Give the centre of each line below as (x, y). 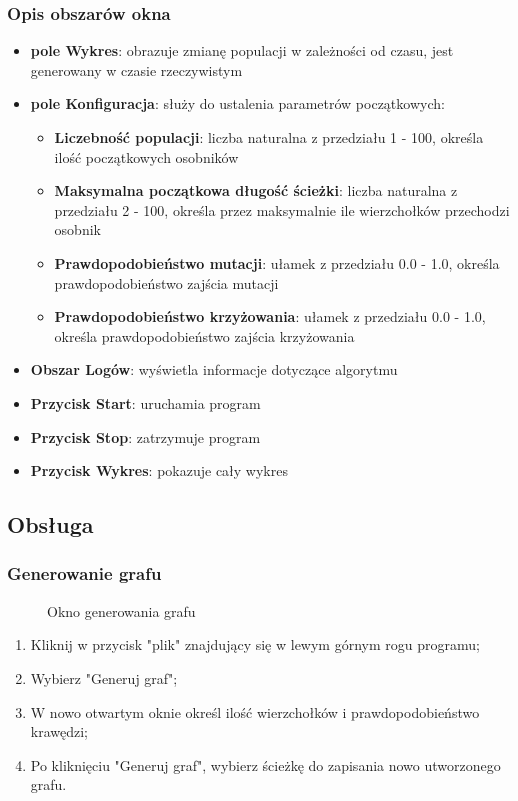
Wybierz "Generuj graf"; (104, 677)
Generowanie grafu (84, 573)
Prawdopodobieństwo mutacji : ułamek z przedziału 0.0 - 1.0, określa (277, 262)
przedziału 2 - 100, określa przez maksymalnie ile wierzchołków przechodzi (282, 209)
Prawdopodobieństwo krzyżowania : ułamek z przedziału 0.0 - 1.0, (270, 316)
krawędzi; (59, 731)
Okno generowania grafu (121, 610)
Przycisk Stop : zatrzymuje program (145, 436)
